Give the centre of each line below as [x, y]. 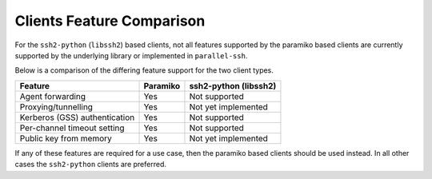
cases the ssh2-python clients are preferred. [91, 165]
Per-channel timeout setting [72, 128]
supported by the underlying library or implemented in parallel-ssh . [131, 55]
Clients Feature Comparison [110, 21]
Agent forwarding [53, 96]
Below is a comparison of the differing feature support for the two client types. [144, 70]
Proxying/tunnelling [56, 106]
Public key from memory [66, 138]
